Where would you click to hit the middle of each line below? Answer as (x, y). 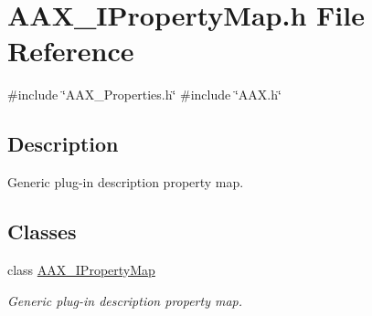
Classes (42, 232)
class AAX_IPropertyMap (81, 269)
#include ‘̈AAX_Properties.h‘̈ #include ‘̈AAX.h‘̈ (144, 95)
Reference (71, 51)
